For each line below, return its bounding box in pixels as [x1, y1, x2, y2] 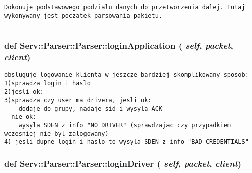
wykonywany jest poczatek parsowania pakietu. [4, 12, 162, 19]
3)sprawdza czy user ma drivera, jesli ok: [4, 97, 152, 104]
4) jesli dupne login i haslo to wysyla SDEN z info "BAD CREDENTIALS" [4, 138, 249, 146]
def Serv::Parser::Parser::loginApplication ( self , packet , [4, 39, 233, 51]
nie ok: [11, 113, 37, 121]
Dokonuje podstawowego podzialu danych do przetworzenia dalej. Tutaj [4, 4, 245, 11]
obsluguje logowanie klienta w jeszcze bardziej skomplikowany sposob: [4, 71, 249, 79]
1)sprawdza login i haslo [4, 79, 91, 87]
